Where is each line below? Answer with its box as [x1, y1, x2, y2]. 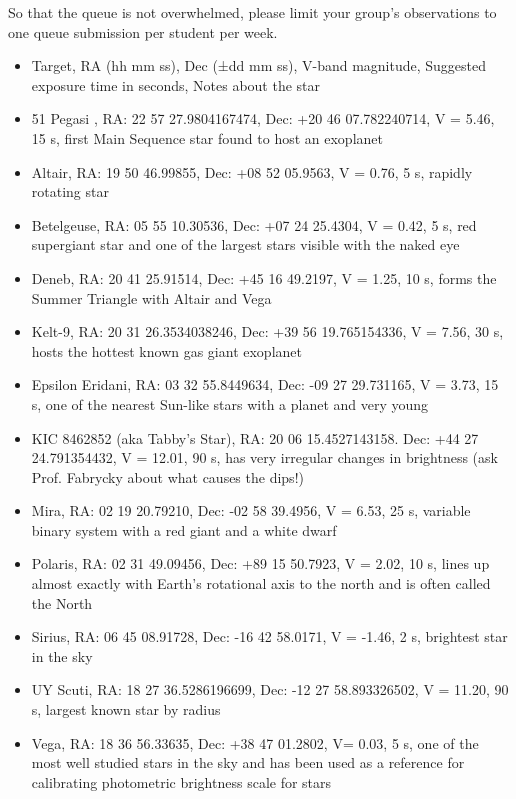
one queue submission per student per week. [8, 21, 278, 42]
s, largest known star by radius [31, 699, 221, 720]
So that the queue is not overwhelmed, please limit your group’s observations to [8, 2, 497, 22]
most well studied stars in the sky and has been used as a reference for [31, 752, 465, 773]
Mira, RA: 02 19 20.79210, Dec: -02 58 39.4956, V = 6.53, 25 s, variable [31, 500, 471, 521]
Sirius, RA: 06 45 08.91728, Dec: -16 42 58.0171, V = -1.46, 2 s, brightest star [31, 626, 508, 647]
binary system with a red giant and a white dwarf [31, 519, 337, 540]
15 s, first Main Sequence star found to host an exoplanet [31, 127, 383, 148]
